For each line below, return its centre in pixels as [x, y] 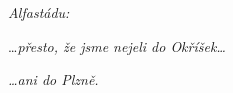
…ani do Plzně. [53, 79]
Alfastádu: [39, 12]
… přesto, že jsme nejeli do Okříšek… [117, 45]
